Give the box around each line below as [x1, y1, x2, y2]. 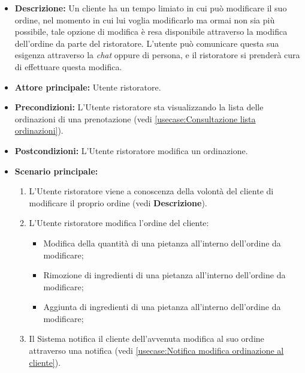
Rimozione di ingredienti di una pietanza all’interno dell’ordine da [43, 269, 286, 281]
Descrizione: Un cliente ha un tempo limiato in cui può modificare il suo [14, 2, 287, 14]
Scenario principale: [14, 164, 98, 177]
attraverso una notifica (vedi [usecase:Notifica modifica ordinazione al [29, 344, 284, 357]
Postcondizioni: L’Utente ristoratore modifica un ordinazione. [14, 144, 248, 157]
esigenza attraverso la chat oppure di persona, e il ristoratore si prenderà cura [14, 49, 300, 61]
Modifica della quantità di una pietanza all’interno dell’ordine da [43, 236, 281, 249]
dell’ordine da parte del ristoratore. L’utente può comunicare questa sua [14, 37, 279, 49]
